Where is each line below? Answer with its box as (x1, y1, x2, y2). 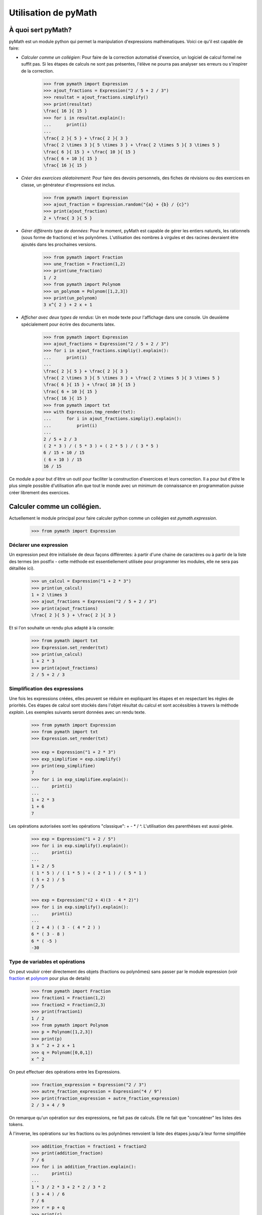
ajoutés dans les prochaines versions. (21, 241, 97, 247)
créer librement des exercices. (9, 489, 70, 495)
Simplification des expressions (9, 685, 83, 692)
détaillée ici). (9, 565, 35, 571)
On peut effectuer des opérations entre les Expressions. (9, 1069, 121, 1075)
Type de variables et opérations (9, 958, 85, 965)
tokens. (9, 1122, 24, 1128)
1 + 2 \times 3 (31, 592, 67, 598)
